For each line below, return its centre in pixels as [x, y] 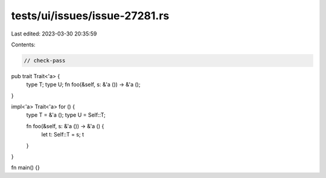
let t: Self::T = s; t [63, 135]
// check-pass [45, 60]
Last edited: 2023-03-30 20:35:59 [54, 34]
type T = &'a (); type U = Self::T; [66, 115]
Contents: [23, 44]
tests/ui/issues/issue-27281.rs [90, 16]
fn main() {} [26, 168]
